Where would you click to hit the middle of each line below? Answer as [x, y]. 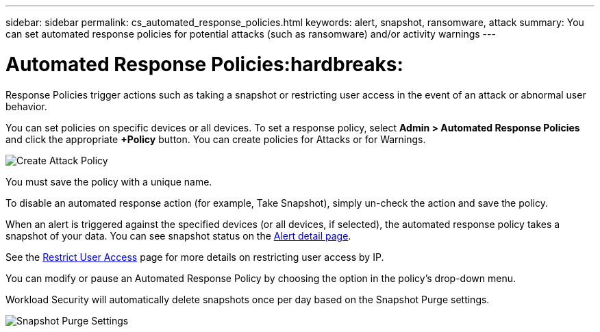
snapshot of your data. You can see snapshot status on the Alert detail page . [178, 235]
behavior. [26, 106]
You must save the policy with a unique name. [109, 181]
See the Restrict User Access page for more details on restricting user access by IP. [195, 257]
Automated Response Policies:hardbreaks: [204, 64]
